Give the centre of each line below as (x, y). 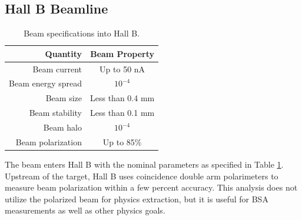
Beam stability (55, 113)
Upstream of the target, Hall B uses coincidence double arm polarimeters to (142, 176)
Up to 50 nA (122, 69)
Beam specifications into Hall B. (82, 33)
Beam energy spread (45, 83)
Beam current (57, 69)
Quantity (63, 53)
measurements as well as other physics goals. (85, 210)
